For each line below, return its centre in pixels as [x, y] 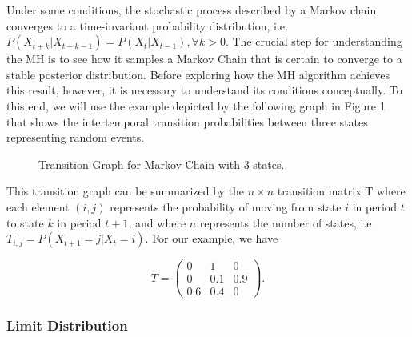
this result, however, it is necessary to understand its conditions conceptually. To [204, 90]
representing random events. [76, 137]
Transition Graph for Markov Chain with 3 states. [162, 164]
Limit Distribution [67, 325]
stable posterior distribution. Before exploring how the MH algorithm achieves [198, 74]
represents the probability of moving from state [226, 206]
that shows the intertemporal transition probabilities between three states [187, 121]
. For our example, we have [212, 238]
